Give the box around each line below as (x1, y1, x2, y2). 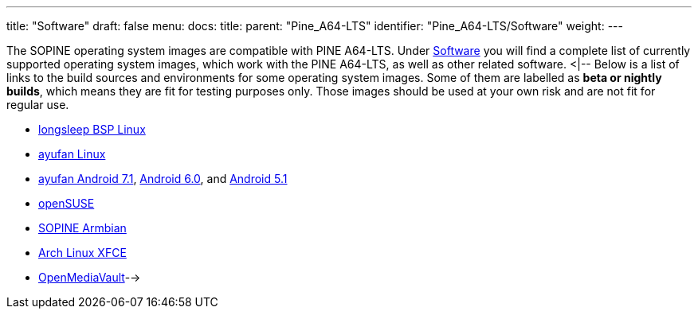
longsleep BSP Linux (38, 122, 146, 136)
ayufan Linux (38, 147, 106, 161)
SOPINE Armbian (38, 221, 127, 235)
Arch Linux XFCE (38, 246, 127, 259)
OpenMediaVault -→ (38, 270, 141, 284)
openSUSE (38, 196, 95, 210)
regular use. (6, 98, 69, 111)
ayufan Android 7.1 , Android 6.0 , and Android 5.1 (38, 172, 288, 185)
